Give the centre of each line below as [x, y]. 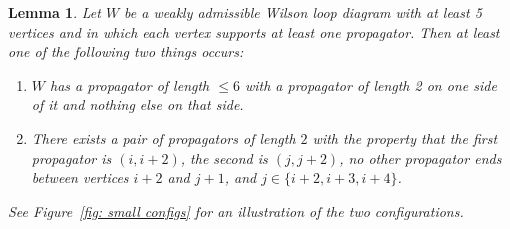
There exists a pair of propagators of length [163, 137]
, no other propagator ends [420, 157]
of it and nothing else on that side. [137, 104]
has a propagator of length [130, 84]
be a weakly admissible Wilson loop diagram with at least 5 [303, 12]
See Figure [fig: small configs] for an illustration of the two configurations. [236, 210]
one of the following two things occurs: [126, 51]
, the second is [224, 157]
